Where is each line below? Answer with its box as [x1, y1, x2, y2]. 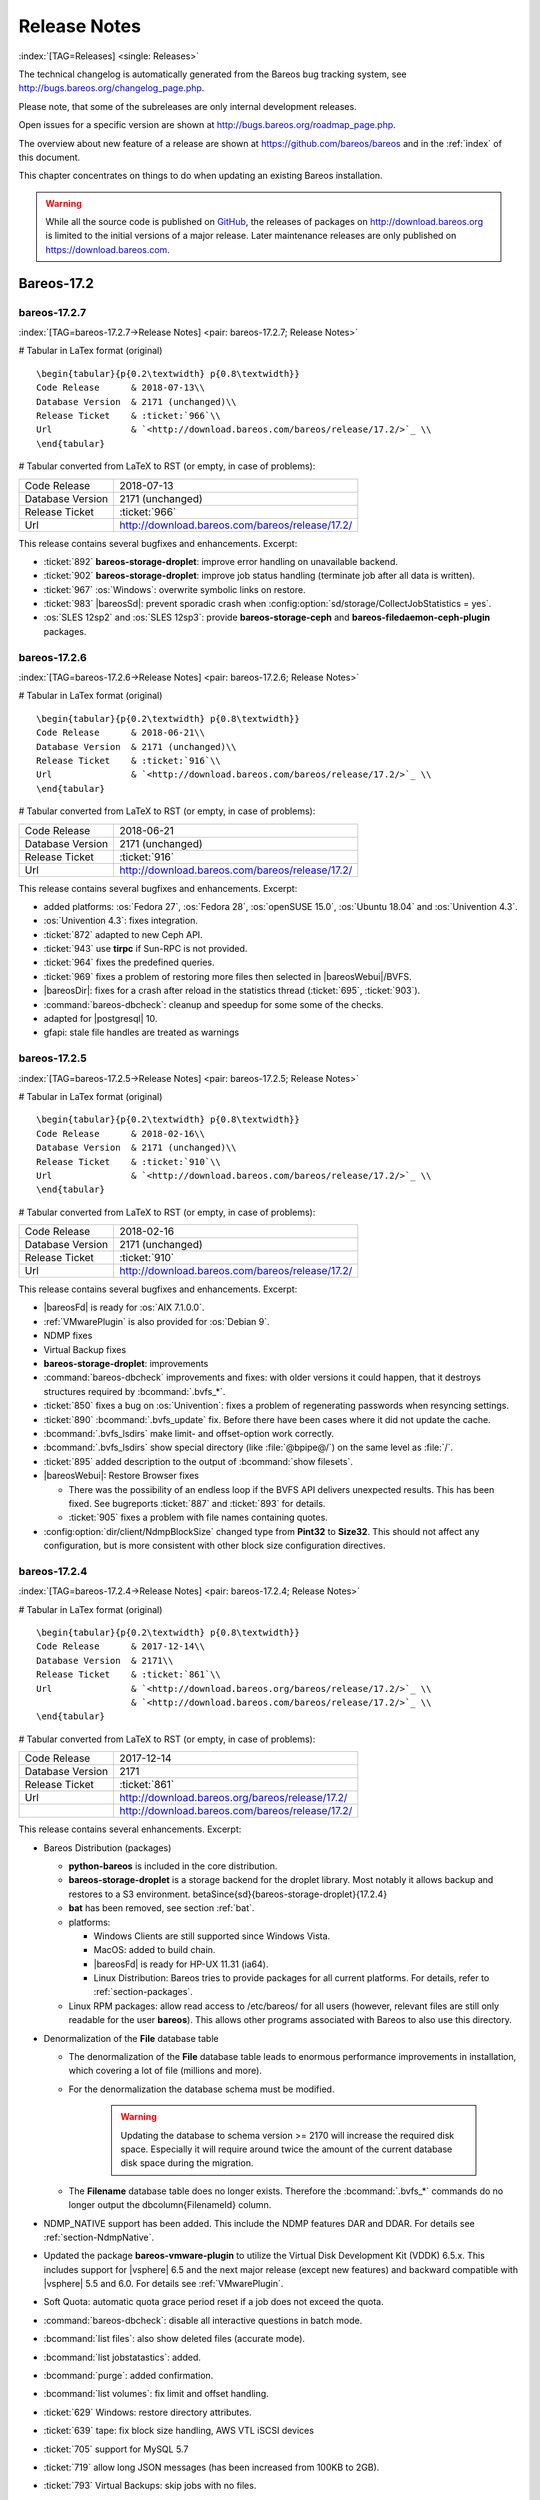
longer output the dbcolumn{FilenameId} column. [68, 2199, 272, 2211]
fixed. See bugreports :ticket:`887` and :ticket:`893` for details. [68, 1497, 326, 1509]
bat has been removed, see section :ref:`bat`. [68, 1902, 255, 1914]
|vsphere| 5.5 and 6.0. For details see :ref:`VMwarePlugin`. [43, 2278, 284, 2290]
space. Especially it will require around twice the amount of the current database [120, 2143, 453, 2155]
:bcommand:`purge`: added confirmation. [43, 2370, 214, 2382]
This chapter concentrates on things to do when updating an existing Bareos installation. [18, 170, 384, 182]
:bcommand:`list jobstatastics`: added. [43, 2351, 202, 2363]
